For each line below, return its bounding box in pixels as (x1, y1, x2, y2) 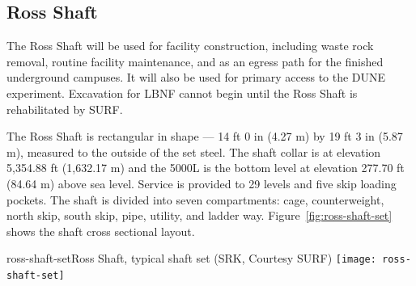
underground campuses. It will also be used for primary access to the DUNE (6, 69, 386, 86)
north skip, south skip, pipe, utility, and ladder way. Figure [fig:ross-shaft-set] (6, 207, 393, 224)
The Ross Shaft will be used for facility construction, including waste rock (6, 37, 374, 54)
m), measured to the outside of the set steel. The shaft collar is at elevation (6, 143, 381, 160)
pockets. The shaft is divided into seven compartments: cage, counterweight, (6, 191, 384, 208)
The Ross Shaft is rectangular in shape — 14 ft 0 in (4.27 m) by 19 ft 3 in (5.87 (6, 128, 403, 145)
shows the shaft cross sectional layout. (6, 222, 195, 239)
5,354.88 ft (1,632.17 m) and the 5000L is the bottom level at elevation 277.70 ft (6, 159, 405, 176)
